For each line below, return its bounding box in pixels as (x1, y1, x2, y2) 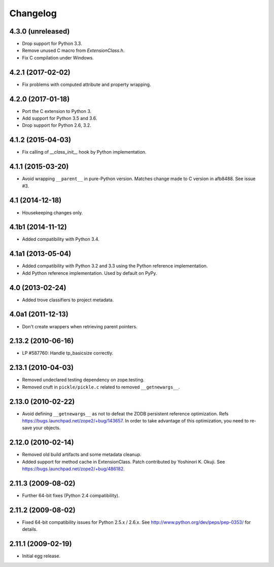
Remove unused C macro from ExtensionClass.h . (22, 47, 125, 53)
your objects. (33, 425, 61, 431)
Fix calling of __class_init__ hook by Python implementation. (22, 149, 147, 155)
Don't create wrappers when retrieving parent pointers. (22, 323, 138, 329)
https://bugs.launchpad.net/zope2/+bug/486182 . (22, 466, 125, 472)
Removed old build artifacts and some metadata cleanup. (22, 451, 142, 458)
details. (22, 526, 38, 532)
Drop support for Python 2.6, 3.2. (22, 122, 91, 128)
